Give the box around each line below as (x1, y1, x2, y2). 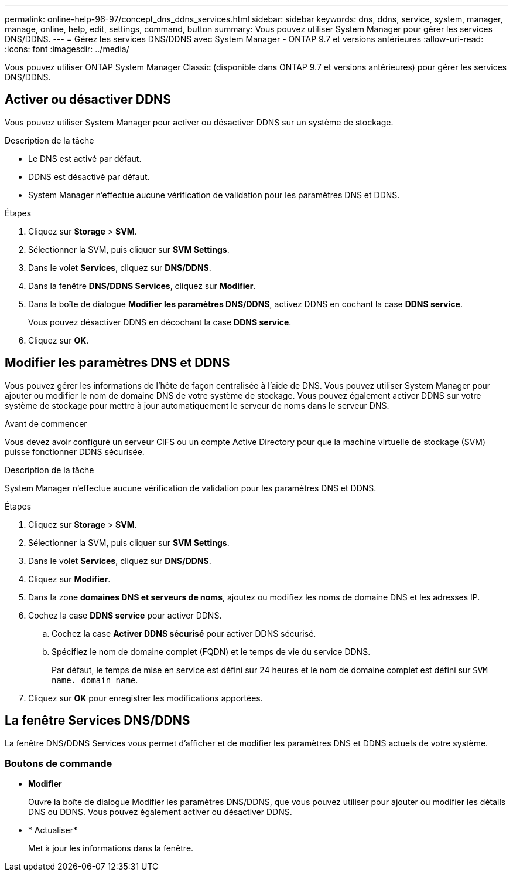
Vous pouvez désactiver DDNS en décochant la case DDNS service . (28, 317, 292, 327)
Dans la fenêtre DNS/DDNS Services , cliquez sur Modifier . (28, 280, 256, 291)
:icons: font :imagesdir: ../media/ (5, 44, 129, 54)
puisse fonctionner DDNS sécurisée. (5, 446, 145, 457)
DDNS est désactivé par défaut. (28, 171, 150, 182)
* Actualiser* (28, 825, 77, 836)
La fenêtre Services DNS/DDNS (5, 713, 190, 728)
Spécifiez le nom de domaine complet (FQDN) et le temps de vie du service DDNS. (52, 646, 371, 657)
